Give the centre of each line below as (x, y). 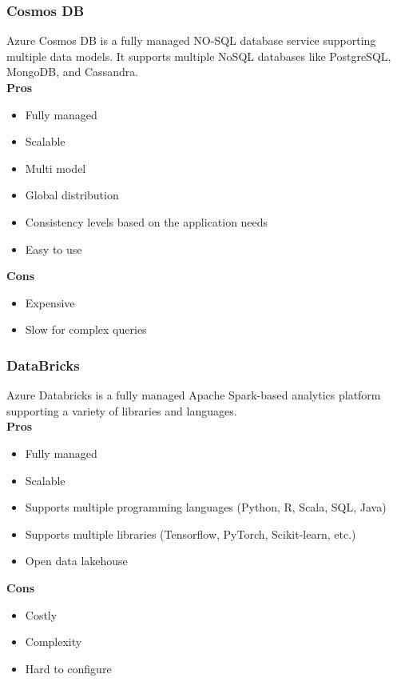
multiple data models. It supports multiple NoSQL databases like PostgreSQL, (199, 56)
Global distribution (72, 195)
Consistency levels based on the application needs (147, 221)
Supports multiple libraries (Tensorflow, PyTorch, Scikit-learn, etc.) (191, 534)
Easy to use (54, 249)
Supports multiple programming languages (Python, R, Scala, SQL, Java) (206, 507)
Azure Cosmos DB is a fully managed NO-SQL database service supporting (191, 40)
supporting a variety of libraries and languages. (122, 410)
